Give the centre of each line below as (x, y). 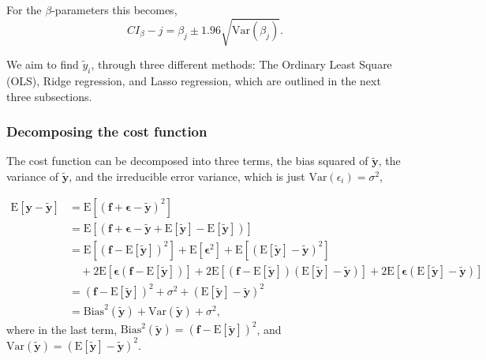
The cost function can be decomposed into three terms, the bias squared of (187, 161)
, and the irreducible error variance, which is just (187, 176)
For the (24, 9)
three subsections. (49, 96)
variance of (33, 176)
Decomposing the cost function (107, 131)
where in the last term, (62, 329)
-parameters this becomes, (114, 9)
